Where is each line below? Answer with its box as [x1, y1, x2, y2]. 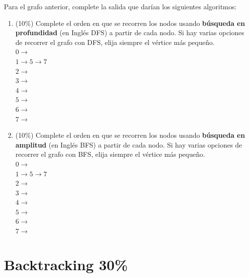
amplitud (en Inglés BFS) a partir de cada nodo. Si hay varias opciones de [15, 139, 242, 149]
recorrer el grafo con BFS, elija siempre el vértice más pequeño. [15, 149, 205, 159]
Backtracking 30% [4, 254, 128, 274]
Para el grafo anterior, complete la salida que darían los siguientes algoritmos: [4, 1, 237, 11]
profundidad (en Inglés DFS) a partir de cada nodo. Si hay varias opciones [15, 27, 245, 38]
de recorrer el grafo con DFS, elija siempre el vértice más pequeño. [15, 37, 215, 47]
